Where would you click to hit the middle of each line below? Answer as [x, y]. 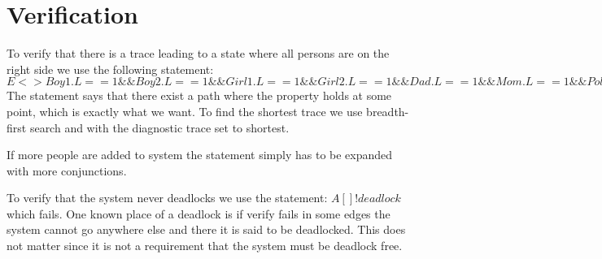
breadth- [388, 111]
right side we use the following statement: [110, 69]
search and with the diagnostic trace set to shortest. [159, 127]
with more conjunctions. [67, 170]
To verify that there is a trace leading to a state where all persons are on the [198, 53]
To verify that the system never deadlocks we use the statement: [167, 198]
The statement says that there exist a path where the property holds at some [199, 95]
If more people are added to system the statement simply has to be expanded [200, 155]
